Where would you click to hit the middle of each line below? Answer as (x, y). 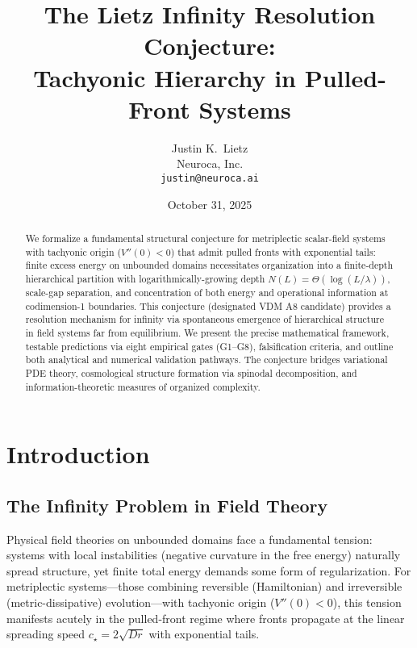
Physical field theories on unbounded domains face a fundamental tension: (190, 539)
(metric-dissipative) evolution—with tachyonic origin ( (141, 602)
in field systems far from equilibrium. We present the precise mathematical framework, (207, 332)
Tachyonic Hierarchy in (165, 77)
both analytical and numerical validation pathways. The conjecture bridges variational (206, 360)
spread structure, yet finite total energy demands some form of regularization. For (209, 570)
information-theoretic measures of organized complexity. (143, 386)
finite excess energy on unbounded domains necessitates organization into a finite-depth (209, 265)
